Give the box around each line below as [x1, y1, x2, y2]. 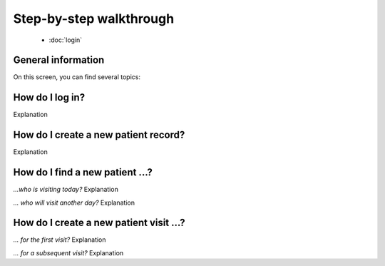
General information [13, 54, 105, 66]
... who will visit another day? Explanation [13, 198, 135, 207]
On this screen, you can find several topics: [13, 73, 140, 81]
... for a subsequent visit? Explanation [13, 248, 124, 257]
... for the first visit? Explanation [13, 235, 106, 244]
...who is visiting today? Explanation [13, 185, 119, 194]
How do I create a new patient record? [13, 129, 185, 141]
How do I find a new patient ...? [13, 166, 153, 178]
